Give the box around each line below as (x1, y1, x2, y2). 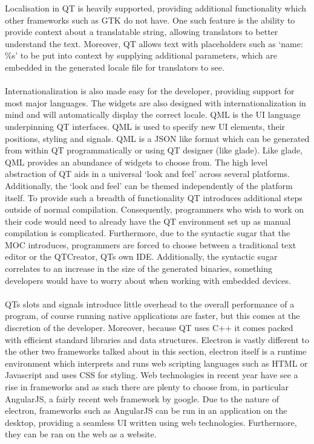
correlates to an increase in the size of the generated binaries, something (5, 262, 272, 275)
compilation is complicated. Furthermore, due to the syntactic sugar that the (5, 227, 290, 239)
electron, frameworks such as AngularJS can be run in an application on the (5, 404, 287, 417)
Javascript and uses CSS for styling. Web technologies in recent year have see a (5, 368, 298, 381)
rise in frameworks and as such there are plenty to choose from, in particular (5, 381, 289, 393)
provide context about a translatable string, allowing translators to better (5, 25, 278, 38)
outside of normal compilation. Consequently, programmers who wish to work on (5, 203, 304, 216)
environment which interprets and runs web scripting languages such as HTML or (5, 356, 308, 369)
